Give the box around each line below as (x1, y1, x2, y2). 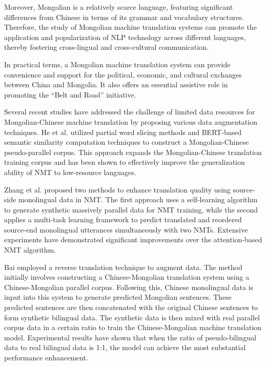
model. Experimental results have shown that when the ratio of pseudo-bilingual (4, 332, 256, 342)
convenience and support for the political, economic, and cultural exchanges (4, 69, 242, 80)
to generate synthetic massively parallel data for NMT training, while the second (4, 204, 258, 215)
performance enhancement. (4, 352, 88, 362)
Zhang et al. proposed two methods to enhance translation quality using (4, 184, 231, 195)
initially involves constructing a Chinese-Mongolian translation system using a (4, 272, 250, 282)
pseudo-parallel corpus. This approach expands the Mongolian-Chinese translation (4, 146, 262, 157)
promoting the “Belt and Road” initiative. (4, 89, 136, 100)
